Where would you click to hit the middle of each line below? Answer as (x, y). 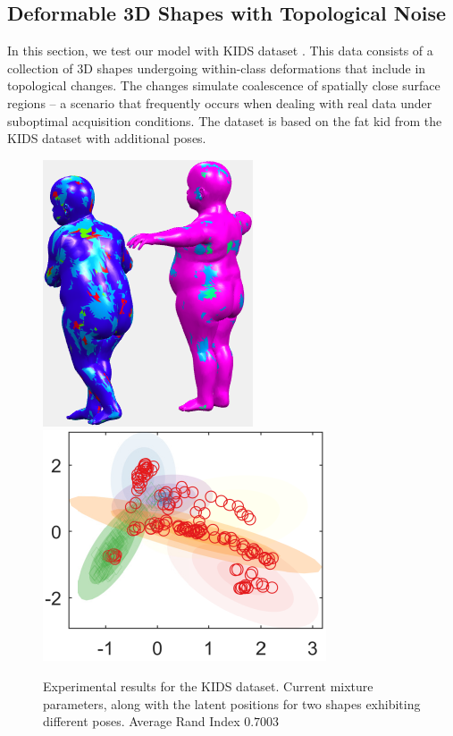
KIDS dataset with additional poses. (107, 138)
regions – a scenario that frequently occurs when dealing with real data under (220, 102)
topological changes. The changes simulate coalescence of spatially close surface (224, 85)
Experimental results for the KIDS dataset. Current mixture (208, 685)
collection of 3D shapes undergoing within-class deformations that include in (217, 68)
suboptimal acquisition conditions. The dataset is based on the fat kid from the (225, 120)
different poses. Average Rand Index (142, 721)
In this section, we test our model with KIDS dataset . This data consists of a (220, 51)
